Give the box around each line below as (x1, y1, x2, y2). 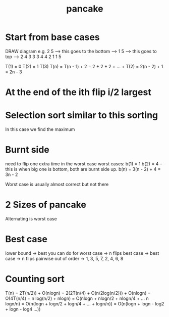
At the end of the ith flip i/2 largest (5, 86, 151, 98)
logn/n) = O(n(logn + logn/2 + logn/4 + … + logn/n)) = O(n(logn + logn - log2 (5, 300, 164, 306)
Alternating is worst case (5, 215, 57, 221)
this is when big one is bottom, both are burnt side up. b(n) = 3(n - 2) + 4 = (5, 166, 161, 172)
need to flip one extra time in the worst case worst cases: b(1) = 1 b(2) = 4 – (5, 161, 162, 167)
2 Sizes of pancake (5, 199, 87, 210)
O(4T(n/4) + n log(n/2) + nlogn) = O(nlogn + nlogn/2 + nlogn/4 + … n (5, 295, 149, 301)
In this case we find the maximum (5, 126, 75, 132)
